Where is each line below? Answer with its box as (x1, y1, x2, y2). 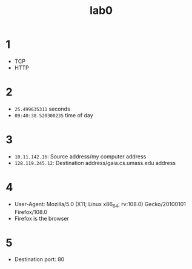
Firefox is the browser (14, 215, 69, 222)
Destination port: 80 (14, 256, 65, 263)
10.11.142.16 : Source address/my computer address (14, 152, 147, 160)
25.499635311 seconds (14, 105, 70, 112)
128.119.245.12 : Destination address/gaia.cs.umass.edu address (14, 159, 176, 166)
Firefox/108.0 (14, 208, 48, 215)
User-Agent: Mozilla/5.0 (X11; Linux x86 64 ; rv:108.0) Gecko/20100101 (14, 200, 186, 209)
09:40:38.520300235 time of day (14, 111, 93, 118)
